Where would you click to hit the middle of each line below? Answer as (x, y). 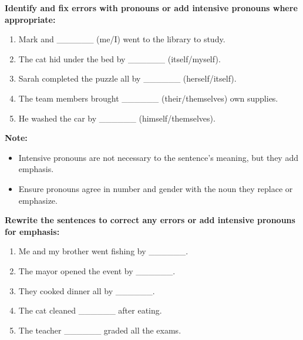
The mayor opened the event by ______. (97, 270)
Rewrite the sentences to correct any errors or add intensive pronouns (150, 220)
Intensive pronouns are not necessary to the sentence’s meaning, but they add (158, 157)
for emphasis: (32, 231)
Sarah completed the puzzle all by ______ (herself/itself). (127, 78)
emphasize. (38, 200)
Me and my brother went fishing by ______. (103, 251)
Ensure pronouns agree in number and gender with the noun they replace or (156, 188)
